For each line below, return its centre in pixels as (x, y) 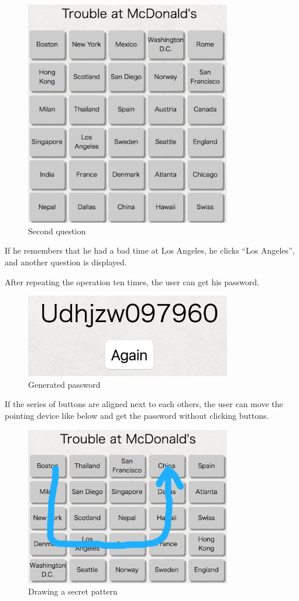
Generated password (64, 384)
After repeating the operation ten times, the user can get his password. (132, 281)
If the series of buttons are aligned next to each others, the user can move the (144, 404)
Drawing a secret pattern (73, 591)
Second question (57, 231)
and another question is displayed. (66, 262)
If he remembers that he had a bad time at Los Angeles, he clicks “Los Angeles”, (150, 250)
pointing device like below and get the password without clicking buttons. (137, 416)
